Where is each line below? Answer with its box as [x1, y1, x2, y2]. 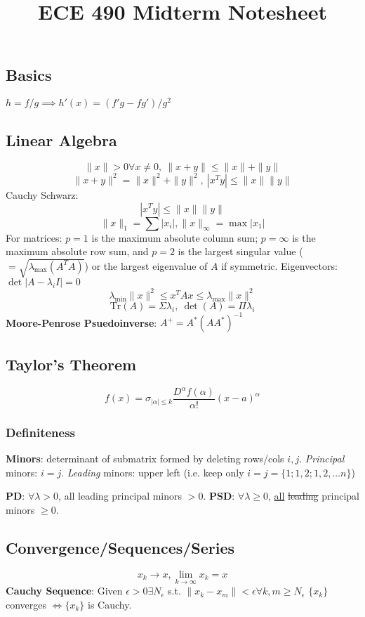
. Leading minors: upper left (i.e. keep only [61, 465, 244, 479]
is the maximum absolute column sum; [91, 230, 258, 245]
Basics [6, 64, 52, 86]
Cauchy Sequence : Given [6, 583, 123, 598]
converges [6, 597, 47, 611]
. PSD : [203, 488, 235, 503]
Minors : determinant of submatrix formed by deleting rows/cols [6, 451, 284, 466]
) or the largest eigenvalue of [84, 258, 208, 273]
